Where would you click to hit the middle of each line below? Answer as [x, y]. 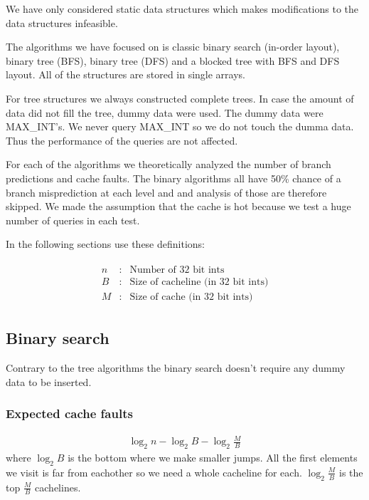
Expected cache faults [69, 413]
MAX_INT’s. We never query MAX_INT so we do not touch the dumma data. [180, 126]
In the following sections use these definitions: [105, 244]
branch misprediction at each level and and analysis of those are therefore [166, 192]
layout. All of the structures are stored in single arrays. [126, 74]
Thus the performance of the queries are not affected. [122, 140]
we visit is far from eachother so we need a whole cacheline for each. [154, 472]
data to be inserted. [49, 381]
